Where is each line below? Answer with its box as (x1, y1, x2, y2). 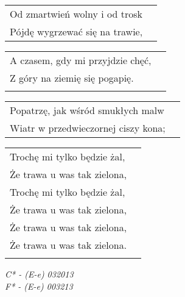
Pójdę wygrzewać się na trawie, (10, 24, 143, 38)
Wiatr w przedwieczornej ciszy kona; (10, 121, 166, 135)
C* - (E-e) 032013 (5, 268, 74, 280)
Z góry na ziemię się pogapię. (10, 71, 134, 85)
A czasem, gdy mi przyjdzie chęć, (10, 53, 152, 67)
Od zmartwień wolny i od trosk (10, 7, 142, 21)
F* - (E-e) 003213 (5, 279, 73, 292)
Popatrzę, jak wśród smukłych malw (10, 103, 164, 117)
